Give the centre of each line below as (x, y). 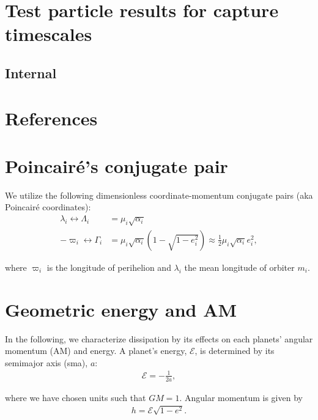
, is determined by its (235, 351)
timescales (49, 34)
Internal (31, 72)
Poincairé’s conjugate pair (116, 165)
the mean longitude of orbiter (239, 267)
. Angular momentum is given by (241, 397)
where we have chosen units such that (76, 397)
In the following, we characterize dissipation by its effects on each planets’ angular (159, 338)
